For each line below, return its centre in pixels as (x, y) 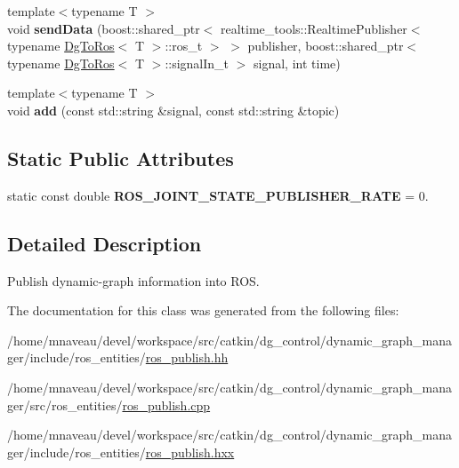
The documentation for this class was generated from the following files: (203, 310)
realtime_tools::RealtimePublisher (314, 28)
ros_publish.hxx (190, 452)
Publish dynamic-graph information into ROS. (133, 280)
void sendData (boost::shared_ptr (104, 28)
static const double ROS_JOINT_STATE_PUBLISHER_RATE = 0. (218, 195)
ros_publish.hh (187, 357)
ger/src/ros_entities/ (65, 405)
